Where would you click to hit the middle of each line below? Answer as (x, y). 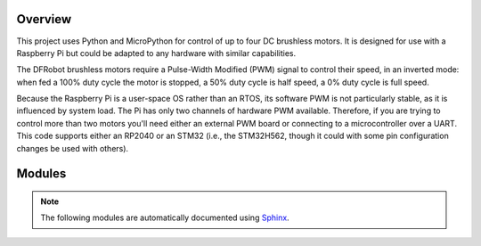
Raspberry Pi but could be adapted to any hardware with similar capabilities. (156, 53)
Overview (44, 19)
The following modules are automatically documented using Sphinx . (165, 217)
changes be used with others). (73, 148)
